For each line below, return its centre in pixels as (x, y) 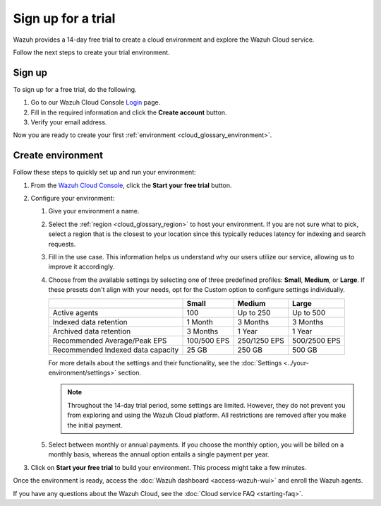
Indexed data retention (90, 322)
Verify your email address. (69, 122)
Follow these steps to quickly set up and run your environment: (105, 172)
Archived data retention (91, 331)
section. (129, 372)
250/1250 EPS (261, 341)
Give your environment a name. (94, 211)
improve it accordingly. (81, 267)
